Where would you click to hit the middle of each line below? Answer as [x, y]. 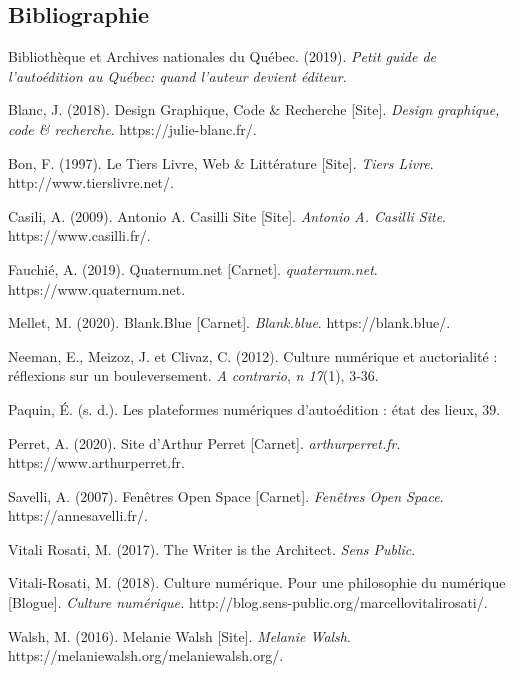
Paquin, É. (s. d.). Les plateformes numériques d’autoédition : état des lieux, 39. [254, 408]
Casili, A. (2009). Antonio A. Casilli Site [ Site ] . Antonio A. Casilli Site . [227, 215]
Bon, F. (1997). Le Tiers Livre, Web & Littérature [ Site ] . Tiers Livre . [221, 162]
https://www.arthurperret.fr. [96, 462]
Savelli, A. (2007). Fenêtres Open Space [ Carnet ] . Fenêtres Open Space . [226, 495]
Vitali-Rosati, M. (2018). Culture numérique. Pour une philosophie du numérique [257, 582]
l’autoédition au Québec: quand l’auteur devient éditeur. [177, 75]
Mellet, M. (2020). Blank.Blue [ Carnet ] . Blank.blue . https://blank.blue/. [229, 322]
